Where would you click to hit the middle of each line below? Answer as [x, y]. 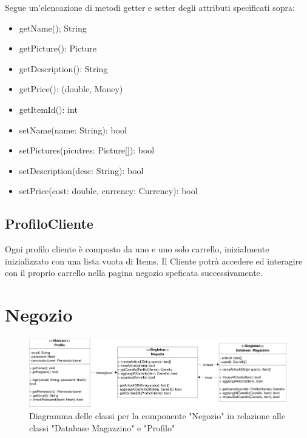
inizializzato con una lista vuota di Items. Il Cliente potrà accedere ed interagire [154, 261]
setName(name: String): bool [73, 130]
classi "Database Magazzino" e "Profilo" [102, 427]
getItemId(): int [48, 109]
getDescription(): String [63, 68]
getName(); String [53, 28]
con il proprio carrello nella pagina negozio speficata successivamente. [134, 273]
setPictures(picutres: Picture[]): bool [87, 150]
